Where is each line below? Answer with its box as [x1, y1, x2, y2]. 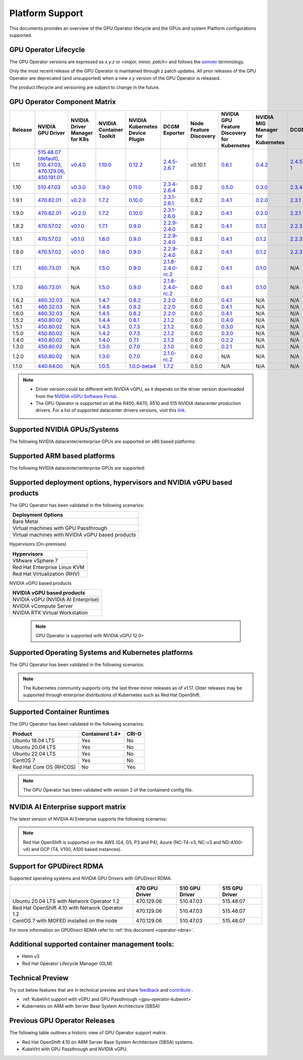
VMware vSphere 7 [12, 557, 58, 564]
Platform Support [9, 8, 83, 19]
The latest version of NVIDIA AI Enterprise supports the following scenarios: [9, 816, 167, 822]
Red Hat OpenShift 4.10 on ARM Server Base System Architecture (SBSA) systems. [22, 1039, 194, 1045]
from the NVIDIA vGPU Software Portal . [35, 393, 118, 399]
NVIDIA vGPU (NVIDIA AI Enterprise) [12, 596, 99, 603]
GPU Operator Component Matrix [9, 97, 116, 106]
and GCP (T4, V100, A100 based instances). [31, 846, 122, 852]
